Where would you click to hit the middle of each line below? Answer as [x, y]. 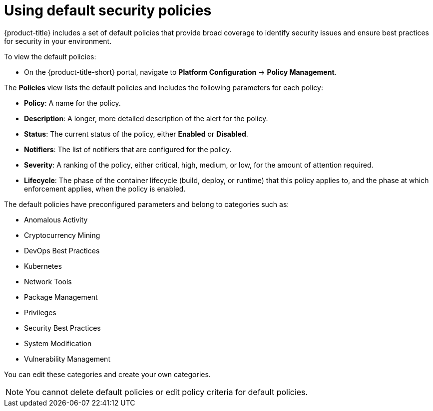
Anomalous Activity [56, 219]
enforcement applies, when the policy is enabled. [105, 189]
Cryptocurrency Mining [62, 235]
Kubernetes [43, 266]
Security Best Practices [62, 328]
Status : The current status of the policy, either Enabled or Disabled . [136, 134]
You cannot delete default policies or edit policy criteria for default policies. [167, 392]
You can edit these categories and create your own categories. [107, 374]
